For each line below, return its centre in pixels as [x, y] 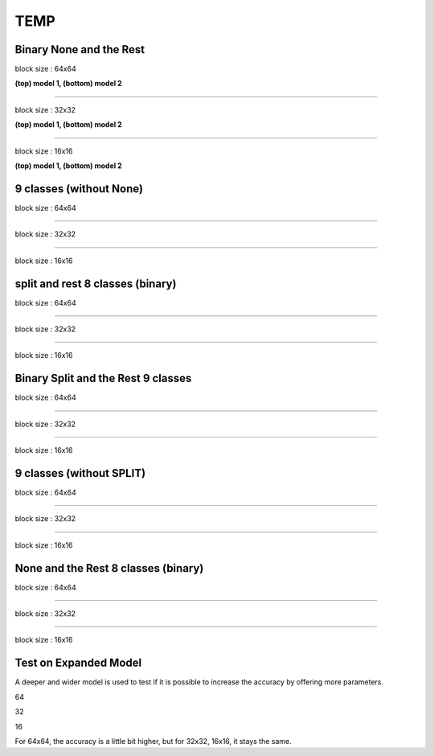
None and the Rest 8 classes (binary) [109, 568]
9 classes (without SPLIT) [80, 473]
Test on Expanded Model [78, 663]
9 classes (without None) [79, 189]
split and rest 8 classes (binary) [96, 283]
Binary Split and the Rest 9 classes [103, 378]
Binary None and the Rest [80, 49]
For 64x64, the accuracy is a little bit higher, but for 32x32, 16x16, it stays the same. [154, 741]
